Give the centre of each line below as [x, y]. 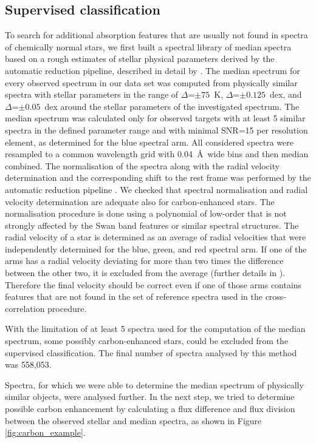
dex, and [286, 94]
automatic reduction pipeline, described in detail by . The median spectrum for [153, 70]
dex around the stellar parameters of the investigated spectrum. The [172, 106]
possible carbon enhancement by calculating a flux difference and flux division [150, 409]
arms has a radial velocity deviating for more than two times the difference [144, 261]
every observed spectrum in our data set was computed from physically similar [151, 82]
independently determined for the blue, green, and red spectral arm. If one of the [156, 249]
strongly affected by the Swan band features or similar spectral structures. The [152, 225]
